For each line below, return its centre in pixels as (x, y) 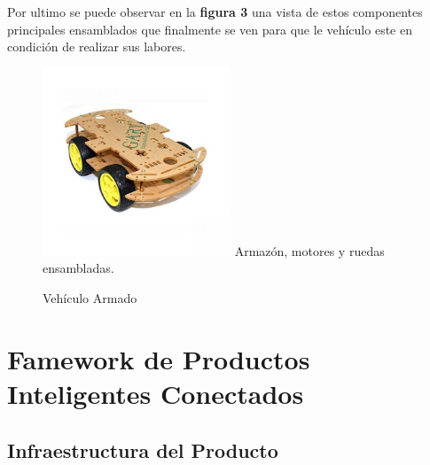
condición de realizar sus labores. (97, 46)
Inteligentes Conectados (156, 393)
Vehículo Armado (90, 297)
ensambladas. (78, 268)
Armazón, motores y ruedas (309, 250)
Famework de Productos (159, 358)
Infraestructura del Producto (143, 449)
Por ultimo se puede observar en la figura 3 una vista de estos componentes (215, 12)
